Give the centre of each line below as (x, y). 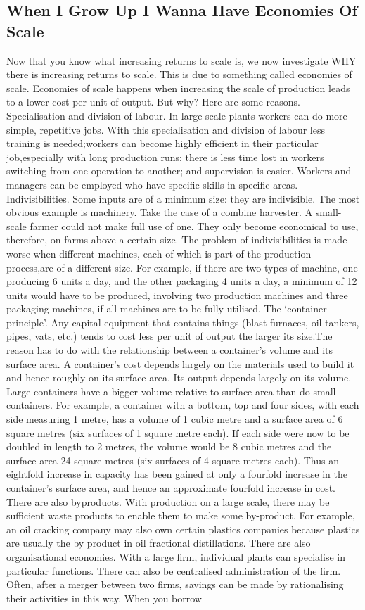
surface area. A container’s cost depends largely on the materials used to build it (180, 363)
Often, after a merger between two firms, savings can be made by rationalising (175, 584)
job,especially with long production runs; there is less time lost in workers (165, 157)
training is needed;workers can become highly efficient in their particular (162, 143)
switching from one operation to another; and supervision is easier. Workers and (179, 171)
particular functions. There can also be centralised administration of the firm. (174, 570)
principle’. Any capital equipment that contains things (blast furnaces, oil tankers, (183, 322)
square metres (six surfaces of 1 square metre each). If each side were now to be (178, 432)
